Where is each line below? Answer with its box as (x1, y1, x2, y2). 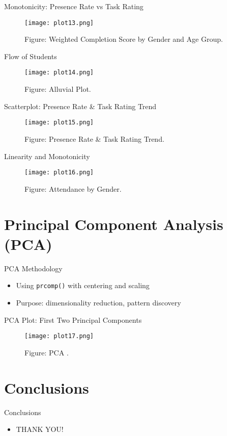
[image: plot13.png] (24, 19, 94, 27)
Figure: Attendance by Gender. (24, 183, 122, 194)
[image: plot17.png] (24, 332, 94, 340)
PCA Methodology (4, 263, 63, 273)
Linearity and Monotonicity (4, 150, 90, 161)
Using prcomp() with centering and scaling (16, 280, 150, 291)
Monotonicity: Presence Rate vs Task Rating (4, 1, 144, 11)
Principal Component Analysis (4, 213, 223, 234)
